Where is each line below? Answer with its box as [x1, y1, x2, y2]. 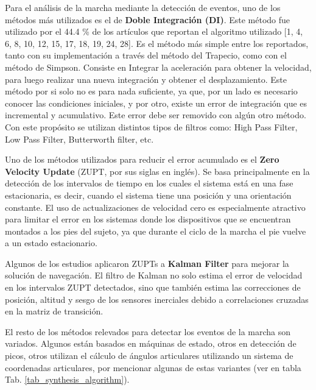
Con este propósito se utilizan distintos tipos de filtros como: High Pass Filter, [5, 120, 298, 133]
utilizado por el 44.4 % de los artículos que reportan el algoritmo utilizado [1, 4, [5, 25, 303, 38]
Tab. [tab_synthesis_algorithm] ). [5, 373, 130, 386]
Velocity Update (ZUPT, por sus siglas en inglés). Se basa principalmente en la [5, 165, 310, 177]
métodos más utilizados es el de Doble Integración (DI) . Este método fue [5, 13, 290, 26]
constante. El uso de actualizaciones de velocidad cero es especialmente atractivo [5, 200, 306, 213]
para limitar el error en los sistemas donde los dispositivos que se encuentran [5, 213, 291, 225]
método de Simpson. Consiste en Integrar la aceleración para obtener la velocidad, [5, 60, 312, 73]
